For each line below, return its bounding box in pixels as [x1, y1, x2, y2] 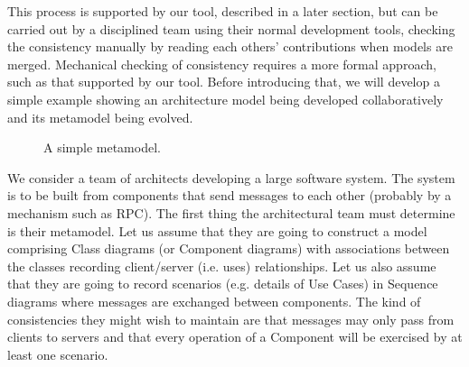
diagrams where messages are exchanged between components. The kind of [7, 291, 421, 310]
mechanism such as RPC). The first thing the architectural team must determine [7, 203, 455, 222]
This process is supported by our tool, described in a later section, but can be [7, 2, 438, 20]
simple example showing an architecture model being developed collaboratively [7, 89, 444, 108]
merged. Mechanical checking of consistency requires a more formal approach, [7, 54, 436, 73]
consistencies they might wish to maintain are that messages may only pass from [7, 309, 455, 328]
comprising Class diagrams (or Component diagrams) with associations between [7, 239, 450, 258]
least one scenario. [7, 344, 108, 363]
